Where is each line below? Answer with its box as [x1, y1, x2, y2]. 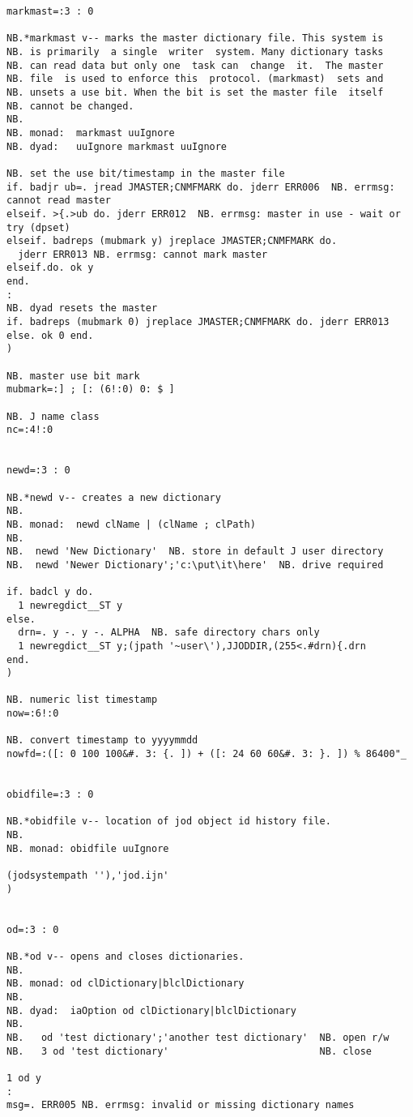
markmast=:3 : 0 [6, 6, 94, 17]
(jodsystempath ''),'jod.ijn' [6, 870, 169, 881]
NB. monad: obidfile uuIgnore [6, 842, 169, 854]
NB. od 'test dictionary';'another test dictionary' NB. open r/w [6, 1031, 390, 1043]
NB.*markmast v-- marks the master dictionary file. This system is [6, 32, 384, 45]
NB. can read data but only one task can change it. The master [6, 59, 384, 71]
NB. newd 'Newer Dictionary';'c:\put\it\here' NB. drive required [6, 558, 384, 571]
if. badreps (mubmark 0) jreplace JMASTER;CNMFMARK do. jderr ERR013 [6, 316, 390, 328]
